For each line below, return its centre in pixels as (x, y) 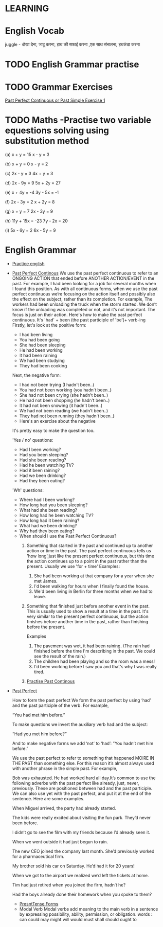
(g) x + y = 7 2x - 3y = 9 (29, 211)
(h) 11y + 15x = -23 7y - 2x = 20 (36, 221)
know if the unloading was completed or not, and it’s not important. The (84, 310)
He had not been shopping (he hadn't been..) (64, 400)
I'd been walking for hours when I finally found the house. (91, 586)
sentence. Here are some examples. (48, 799)
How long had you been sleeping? (54, 505)
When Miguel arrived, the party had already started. (64, 808)
